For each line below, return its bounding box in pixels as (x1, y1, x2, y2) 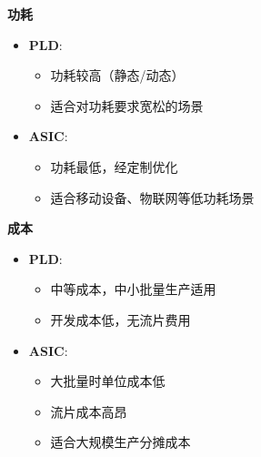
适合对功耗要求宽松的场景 (50, 96, 204, 115)
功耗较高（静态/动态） (50, 66, 185, 85)
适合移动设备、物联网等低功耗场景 (50, 188, 255, 207)
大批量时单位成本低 (50, 371, 166, 391)
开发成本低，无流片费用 (50, 310, 191, 329)
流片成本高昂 (50, 401, 127, 421)
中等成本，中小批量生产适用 (50, 279, 216, 299)
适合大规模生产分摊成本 (50, 432, 191, 452)
